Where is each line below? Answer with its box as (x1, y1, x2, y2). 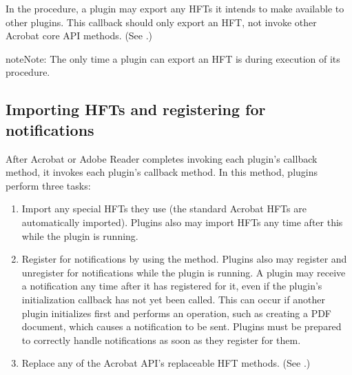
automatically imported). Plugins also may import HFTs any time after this (21, 214, 343, 229)
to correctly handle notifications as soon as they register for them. (21, 332, 301, 347)
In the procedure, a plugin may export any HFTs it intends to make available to (6, 1, 344, 15)
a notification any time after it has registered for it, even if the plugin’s (21, 278, 322, 293)
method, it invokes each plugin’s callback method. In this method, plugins (6, 165, 318, 179)
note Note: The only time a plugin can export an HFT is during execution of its (6, 51, 340, 65)
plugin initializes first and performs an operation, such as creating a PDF (21, 305, 331, 320)
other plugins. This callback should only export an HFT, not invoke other (6, 14, 317, 29)
